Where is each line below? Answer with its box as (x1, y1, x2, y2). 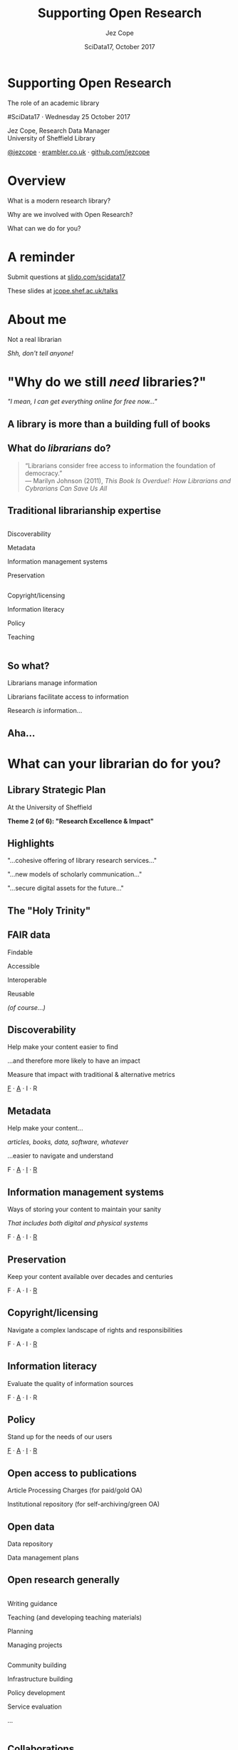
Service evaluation (7, 1702, 62, 1711)
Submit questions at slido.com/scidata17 (7, 273, 126, 281)
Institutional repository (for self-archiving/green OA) (7, 1500, 160, 1509)
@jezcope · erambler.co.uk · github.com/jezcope (7, 148, 150, 156)
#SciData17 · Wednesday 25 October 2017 (7, 112, 130, 121)
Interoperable (7, 976, 48, 984)
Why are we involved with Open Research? (7, 210, 133, 218)
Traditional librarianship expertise (7, 505, 162, 517)
